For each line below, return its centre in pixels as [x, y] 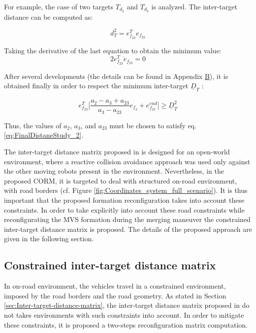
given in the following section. [49, 239]
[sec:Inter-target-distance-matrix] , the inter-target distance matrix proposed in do [127, 305]
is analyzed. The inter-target [194, 6]
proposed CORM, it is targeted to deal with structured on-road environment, [121, 180]
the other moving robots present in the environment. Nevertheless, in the [114, 171]
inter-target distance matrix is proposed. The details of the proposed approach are [128, 229]
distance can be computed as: [48, 17]
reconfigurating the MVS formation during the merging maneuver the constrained [127, 219]
